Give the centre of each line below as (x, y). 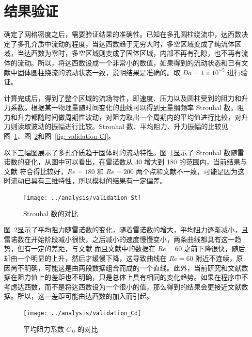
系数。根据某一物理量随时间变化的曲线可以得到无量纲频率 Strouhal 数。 (124, 107)
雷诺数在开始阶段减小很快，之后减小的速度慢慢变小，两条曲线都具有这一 (119, 239)
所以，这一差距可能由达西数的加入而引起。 (85, 296)
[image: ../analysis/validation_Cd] (82, 313)
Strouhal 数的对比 (51, 213)
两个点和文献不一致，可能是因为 (187, 171)
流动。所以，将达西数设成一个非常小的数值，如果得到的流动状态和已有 (129, 62)
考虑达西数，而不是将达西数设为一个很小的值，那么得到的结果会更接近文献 (123, 286)
